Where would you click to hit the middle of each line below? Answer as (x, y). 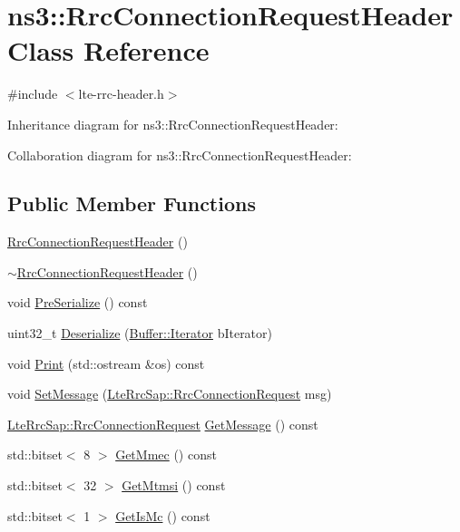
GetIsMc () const (163, 515)
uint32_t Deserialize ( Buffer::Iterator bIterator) (140, 333)
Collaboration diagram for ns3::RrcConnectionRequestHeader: (180, 155)
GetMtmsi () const (174, 485)
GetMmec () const (166, 455)
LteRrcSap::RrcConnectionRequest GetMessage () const (163, 424)
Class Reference (108, 50)
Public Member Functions (132, 203)
